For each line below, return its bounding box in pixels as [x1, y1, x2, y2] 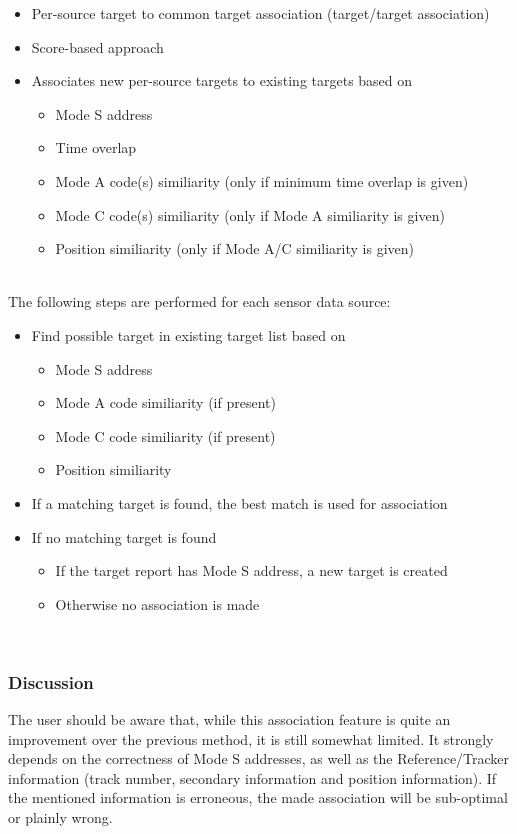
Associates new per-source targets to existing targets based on [31, 70, 413, 91]
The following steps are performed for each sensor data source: [8, 291, 391, 312]
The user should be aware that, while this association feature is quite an [8, 709, 451, 730]
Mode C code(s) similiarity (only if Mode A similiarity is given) [55, 204, 445, 225]
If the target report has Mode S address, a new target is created [55, 560, 448, 581]
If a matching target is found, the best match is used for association [31, 492, 448, 513]
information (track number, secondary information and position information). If [8, 767, 497, 788]
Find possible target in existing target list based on [31, 324, 346, 345]
